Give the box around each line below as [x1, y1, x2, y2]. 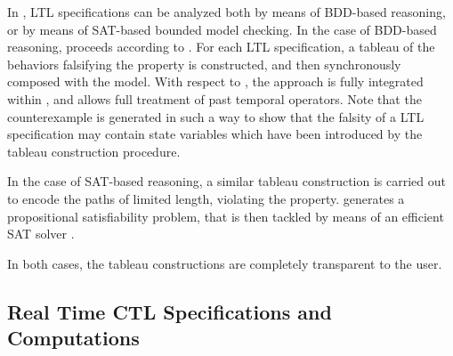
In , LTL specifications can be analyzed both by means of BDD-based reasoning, [7, 3, 446, 20]
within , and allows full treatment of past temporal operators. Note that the [7, 89, 422, 108]
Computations [7, 324, 140, 352]
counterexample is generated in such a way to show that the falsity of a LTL [7, 107, 425, 125]
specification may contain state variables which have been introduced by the [7, 125, 423, 143]
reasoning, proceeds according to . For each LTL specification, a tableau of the [7, 37, 435, 56]
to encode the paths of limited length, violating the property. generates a [7, 189, 405, 207]
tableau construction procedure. [7, 142, 181, 160]
